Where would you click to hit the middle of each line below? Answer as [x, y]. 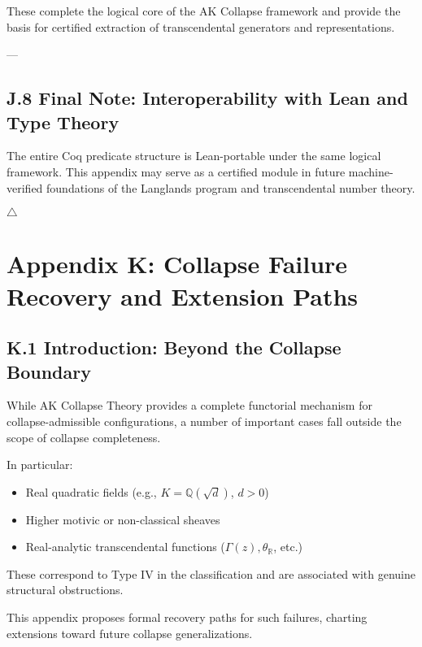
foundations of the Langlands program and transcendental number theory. [231, 187]
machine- [371, 171]
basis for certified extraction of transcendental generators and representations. [201, 26]
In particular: [40, 465]
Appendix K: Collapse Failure [177, 264]
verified [25, 187]
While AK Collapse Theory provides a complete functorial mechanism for [189, 405]
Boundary [49, 371]
